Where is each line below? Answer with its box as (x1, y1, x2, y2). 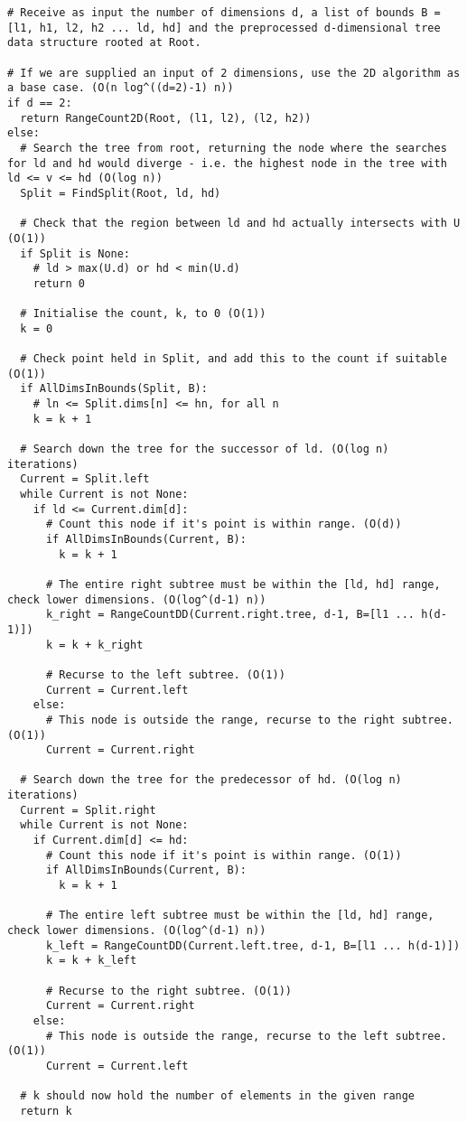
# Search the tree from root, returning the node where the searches (20, 141, 447, 154)
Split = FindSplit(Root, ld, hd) (20, 186, 221, 200)
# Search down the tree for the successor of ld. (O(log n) (20, 443, 389, 456)
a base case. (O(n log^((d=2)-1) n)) (7, 81, 234, 95)
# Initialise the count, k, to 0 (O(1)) (20, 307, 266, 321)
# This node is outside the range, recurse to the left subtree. (45, 1029, 447, 1043)
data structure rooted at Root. (7, 36, 201, 50)
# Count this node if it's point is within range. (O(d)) (45, 518, 402, 531)
